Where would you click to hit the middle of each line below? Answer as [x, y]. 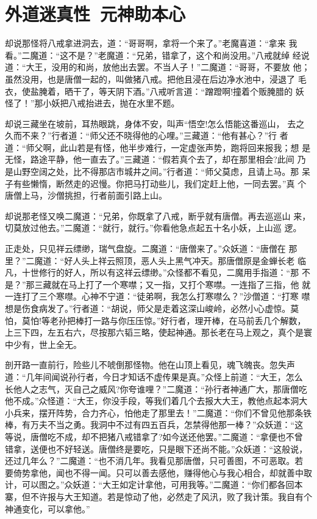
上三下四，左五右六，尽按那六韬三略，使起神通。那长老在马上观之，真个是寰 [158, 332]
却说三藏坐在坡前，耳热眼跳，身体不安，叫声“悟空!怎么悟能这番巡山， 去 [151, 123]
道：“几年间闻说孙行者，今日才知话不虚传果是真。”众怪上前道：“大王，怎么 [154, 376]
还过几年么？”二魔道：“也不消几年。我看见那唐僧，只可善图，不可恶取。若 [154, 461]
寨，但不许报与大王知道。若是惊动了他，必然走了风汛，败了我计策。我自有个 [158, 496]
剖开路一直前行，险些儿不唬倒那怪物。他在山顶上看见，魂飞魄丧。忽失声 [150, 365]
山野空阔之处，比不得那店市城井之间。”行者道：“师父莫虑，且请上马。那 [156, 171]
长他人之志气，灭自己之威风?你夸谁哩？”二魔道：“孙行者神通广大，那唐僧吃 [156, 388]
